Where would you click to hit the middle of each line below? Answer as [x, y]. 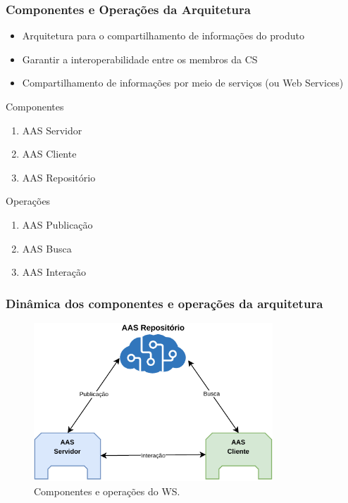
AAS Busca [47, 248]
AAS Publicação [57, 224]
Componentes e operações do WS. [107, 491]
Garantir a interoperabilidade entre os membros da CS [140, 59]
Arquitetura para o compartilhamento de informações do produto [163, 36]
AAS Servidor [52, 130]
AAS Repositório [59, 177]
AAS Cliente [49, 154]
